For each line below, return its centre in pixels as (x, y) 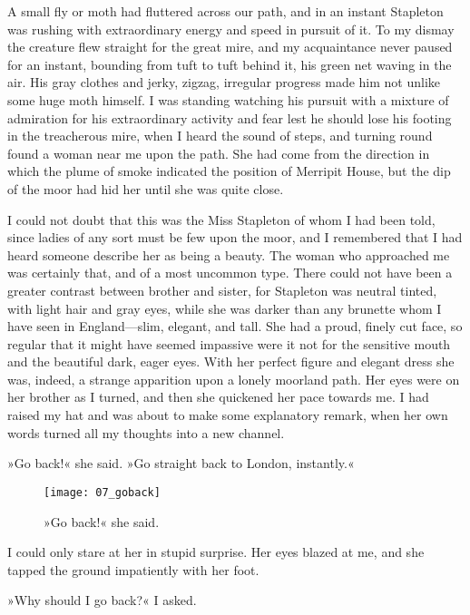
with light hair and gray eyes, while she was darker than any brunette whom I (225, 308)
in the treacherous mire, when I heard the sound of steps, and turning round (220, 136)
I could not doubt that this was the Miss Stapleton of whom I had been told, (221, 219)
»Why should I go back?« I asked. (102, 600)
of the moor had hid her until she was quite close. (146, 188)
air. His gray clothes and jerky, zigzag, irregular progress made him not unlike (224, 82)
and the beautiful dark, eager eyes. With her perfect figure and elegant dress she (231, 361)
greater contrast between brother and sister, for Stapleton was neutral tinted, (222, 290)
